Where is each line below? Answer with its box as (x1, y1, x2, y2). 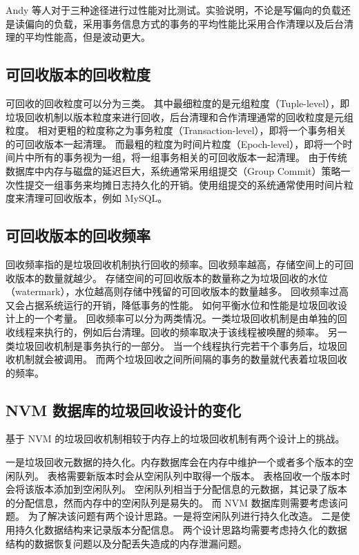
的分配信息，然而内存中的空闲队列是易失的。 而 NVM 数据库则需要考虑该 (6, 495, 338, 509)
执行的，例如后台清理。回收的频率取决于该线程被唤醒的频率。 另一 (43, 324, 347, 339)
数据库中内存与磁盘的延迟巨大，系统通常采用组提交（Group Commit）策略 (6, 163, 341, 178)
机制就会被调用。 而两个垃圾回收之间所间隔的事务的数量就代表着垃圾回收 (14, 352, 347, 366)
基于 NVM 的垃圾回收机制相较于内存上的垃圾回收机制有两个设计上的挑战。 (6, 431, 345, 446)
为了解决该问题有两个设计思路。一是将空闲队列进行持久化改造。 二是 (28, 509, 341, 523)
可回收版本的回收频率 (6, 225, 151, 246)
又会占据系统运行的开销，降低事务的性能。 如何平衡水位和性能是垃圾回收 (6, 297, 338, 312)
